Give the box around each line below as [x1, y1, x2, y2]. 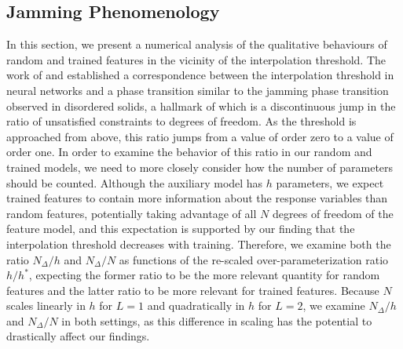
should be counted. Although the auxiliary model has [6, 174, 263, 191]
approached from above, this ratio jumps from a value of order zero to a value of [6, 128, 394, 144]
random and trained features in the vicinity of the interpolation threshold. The [6, 51, 387, 67]
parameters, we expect [276, 174, 384, 191]
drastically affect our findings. [6, 328, 150, 344]
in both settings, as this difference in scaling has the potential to [61, 312, 372, 329]
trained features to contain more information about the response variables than [6, 190, 388, 206]
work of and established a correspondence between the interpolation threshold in [6, 67, 394, 83]
